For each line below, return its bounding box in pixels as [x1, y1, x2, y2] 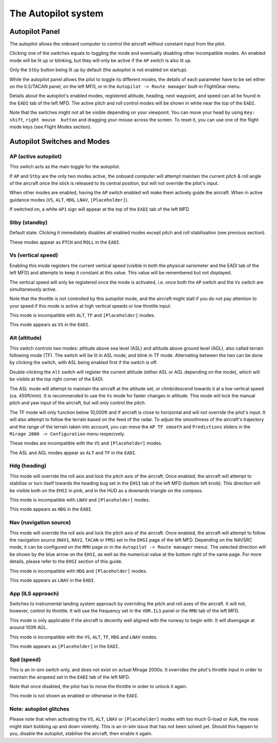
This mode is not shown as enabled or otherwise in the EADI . [9, 693, 138, 699]
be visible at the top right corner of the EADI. [9, 376, 104, 382]
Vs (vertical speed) [9, 252, 58, 259]
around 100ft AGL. [9, 625, 48, 631]
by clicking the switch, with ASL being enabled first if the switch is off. [9, 359, 157, 366]
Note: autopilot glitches [9, 706, 69, 713]
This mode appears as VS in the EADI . [9, 322, 90, 328]
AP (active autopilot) [9, 153, 62, 160]
